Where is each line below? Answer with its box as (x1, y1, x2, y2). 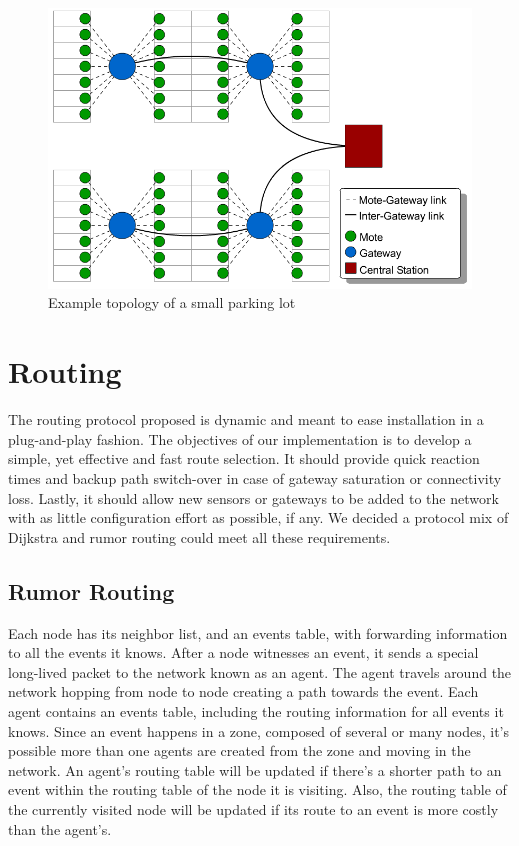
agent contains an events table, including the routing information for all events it (8, 700, 504, 721)
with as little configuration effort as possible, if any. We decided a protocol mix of (8, 507, 509, 528)
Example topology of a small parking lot (48, 292, 296, 313)
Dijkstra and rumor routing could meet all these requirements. (8, 526, 391, 547)
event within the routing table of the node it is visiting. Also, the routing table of (8, 779, 507, 800)
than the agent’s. (8, 818, 112, 839)
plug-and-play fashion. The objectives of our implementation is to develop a (8, 428, 472, 449)
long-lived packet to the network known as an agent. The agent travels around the (8, 661, 512, 682)
